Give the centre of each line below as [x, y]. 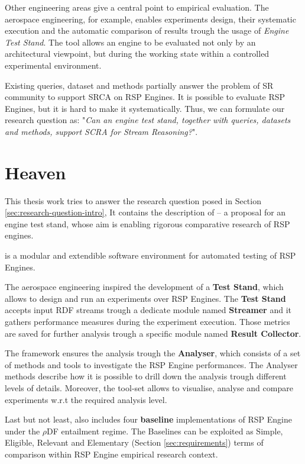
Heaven [35, 172]
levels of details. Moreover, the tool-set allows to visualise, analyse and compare [149, 387]
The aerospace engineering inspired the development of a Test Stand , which [144, 287]
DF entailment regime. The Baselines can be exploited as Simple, [165, 431]
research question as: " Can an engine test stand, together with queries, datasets [148, 120]
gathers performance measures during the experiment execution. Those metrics [147, 321]
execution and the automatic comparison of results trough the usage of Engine [147, 30]
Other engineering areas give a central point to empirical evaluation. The [137, 7]
